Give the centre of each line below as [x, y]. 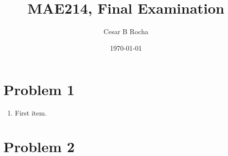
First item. [31, 113]
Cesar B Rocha [126, 31]
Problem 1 [39, 89]
